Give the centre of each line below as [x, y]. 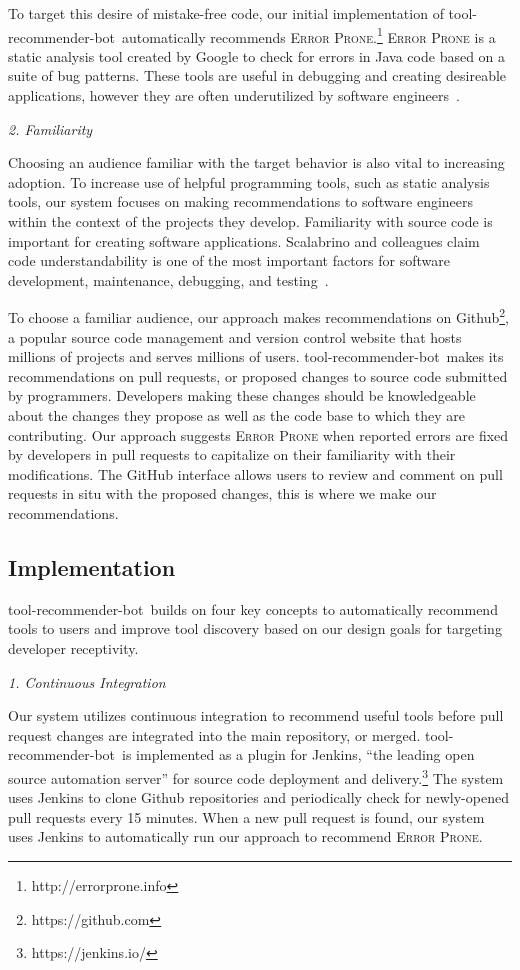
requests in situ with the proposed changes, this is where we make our [222, 493]
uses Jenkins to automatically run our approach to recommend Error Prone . [245, 836]
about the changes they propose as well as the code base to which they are [236, 415]
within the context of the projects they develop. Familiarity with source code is [250, 221]
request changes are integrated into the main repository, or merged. [214, 734]
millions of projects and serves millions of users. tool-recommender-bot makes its [256, 356]
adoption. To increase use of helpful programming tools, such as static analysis [249, 181]
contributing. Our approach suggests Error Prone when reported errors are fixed [258, 434]
